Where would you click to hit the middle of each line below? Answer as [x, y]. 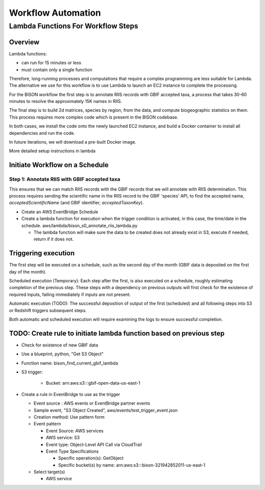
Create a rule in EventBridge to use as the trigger [71, 394]
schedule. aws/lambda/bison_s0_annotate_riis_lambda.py [79, 225]
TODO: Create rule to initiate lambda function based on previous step [117, 333]
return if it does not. [53, 239]
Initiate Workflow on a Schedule [59, 165]
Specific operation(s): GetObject [91, 458]
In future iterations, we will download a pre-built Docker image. [73, 142]
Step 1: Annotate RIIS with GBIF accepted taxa [65, 179]
